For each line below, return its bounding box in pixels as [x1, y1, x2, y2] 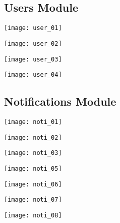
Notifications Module [4, 93, 116, 109]
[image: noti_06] [4, 180, 62, 188]
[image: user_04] [4, 71, 62, 79]
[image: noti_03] [4, 149, 62, 157]
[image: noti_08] [4, 211, 62, 219]
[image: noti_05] [4, 165, 62, 172]
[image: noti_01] [4, 118, 62, 126]
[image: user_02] [4, 40, 62, 47]
